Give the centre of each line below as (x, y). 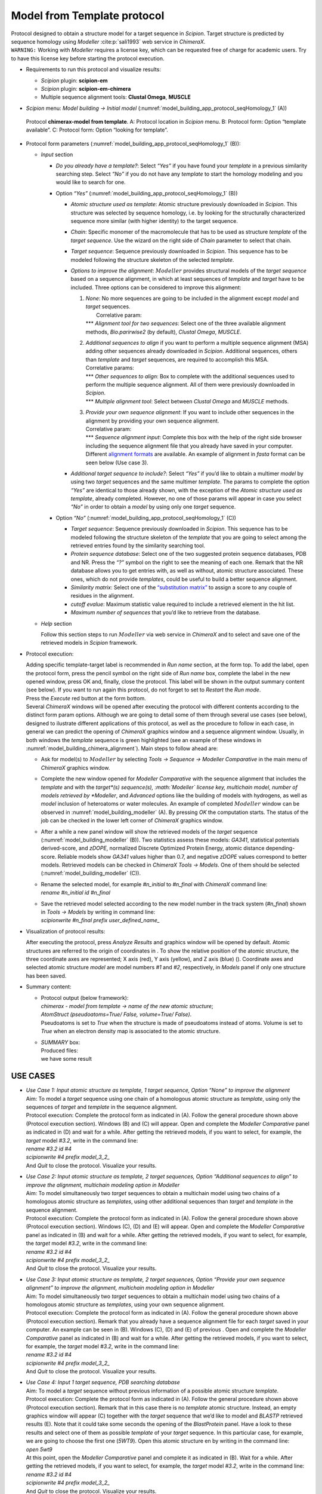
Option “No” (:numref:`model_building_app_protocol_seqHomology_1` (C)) (146, 518)
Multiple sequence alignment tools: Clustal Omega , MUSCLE (116, 97)
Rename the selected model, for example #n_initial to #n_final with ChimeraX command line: (154, 884)
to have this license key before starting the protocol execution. (88, 58)
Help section (56, 623)
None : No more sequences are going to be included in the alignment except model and (192, 298)
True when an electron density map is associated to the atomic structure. (131, 1031)
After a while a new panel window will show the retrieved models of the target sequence (149, 831)
